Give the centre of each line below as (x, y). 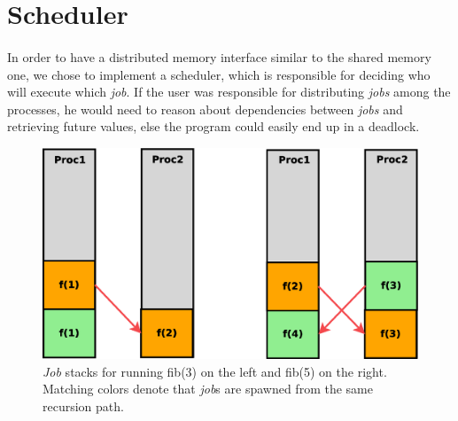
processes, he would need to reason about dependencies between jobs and (205, 109)
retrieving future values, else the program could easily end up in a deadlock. (213, 126)
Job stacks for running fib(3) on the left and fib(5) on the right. (215, 371)
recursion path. (83, 405)
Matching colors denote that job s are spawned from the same (208, 389)
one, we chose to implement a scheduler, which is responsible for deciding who (219, 74)
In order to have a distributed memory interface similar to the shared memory (219, 56)
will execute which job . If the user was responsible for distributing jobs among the (229, 92)
